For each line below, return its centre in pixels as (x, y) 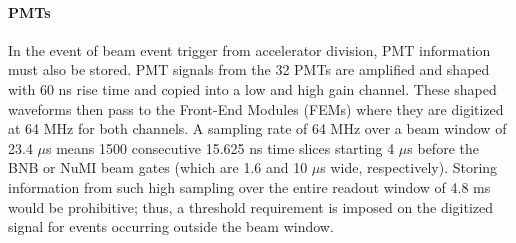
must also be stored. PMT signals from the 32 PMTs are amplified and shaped (249, 69)
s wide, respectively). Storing (409, 167)
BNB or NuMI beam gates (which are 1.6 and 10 (158, 167)
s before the (443, 147)
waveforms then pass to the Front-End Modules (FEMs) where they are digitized (256, 108)
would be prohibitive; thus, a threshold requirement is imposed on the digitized (251, 206)
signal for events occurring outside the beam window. (171, 226)
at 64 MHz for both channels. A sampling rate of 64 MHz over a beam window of (257, 128)
